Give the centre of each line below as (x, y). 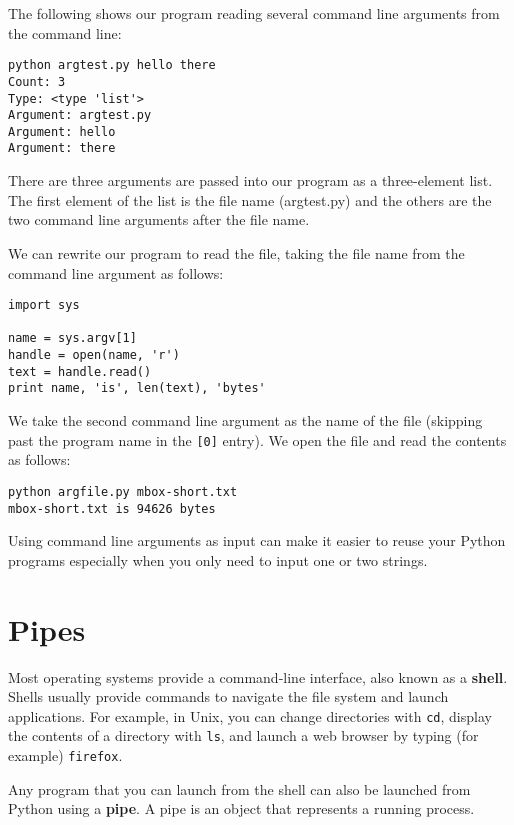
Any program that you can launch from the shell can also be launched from (239, 788)
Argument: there (62, 148)
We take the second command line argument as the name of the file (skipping (245, 420)
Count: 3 (37, 81)
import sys (44, 305)
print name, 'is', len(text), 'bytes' (137, 388)
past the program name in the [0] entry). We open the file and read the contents (257, 439)
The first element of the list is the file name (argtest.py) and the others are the (250, 199)
